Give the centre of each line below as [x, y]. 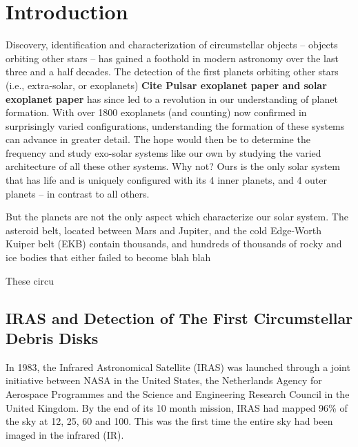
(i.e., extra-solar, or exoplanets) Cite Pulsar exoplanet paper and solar [166, 85]
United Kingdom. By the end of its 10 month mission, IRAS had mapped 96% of [177, 407]
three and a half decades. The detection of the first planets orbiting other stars [172, 72]
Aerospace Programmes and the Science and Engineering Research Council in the [178, 394]
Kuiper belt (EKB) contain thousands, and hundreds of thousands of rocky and [174, 244]
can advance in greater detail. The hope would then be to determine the [158, 139]
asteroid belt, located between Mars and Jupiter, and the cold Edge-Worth [164, 230]
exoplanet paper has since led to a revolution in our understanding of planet [172, 98]
